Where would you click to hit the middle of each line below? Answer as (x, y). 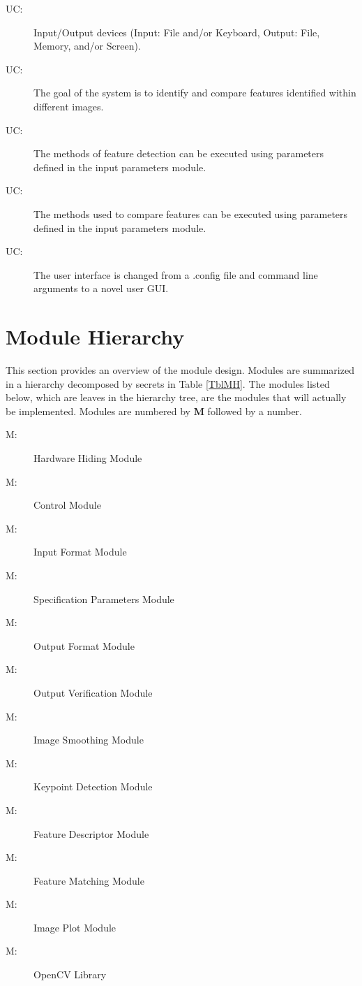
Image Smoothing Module (89, 740)
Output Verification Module (93, 692)
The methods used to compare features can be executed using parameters (191, 213)
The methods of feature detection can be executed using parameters (179, 153)
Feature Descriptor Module (91, 833)
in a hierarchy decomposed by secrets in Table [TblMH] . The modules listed (168, 383)
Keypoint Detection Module (93, 786)
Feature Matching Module (89, 880)
